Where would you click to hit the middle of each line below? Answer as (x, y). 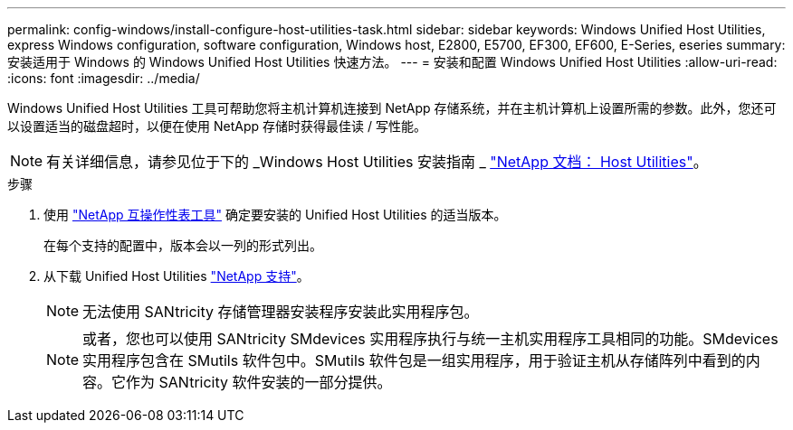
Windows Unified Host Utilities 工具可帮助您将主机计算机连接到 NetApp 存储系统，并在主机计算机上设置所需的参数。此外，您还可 (392, 108)
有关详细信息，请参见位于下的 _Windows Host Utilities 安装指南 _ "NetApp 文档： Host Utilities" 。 (377, 162)
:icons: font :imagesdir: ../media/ (104, 78)
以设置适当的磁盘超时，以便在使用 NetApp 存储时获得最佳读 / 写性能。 (217, 126)
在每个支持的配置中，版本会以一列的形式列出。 (183, 245)
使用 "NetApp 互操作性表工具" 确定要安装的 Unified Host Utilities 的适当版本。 (275, 215)
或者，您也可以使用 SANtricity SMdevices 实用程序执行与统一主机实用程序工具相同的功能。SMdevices (430, 339)
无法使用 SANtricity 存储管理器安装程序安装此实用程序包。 (281, 312)
